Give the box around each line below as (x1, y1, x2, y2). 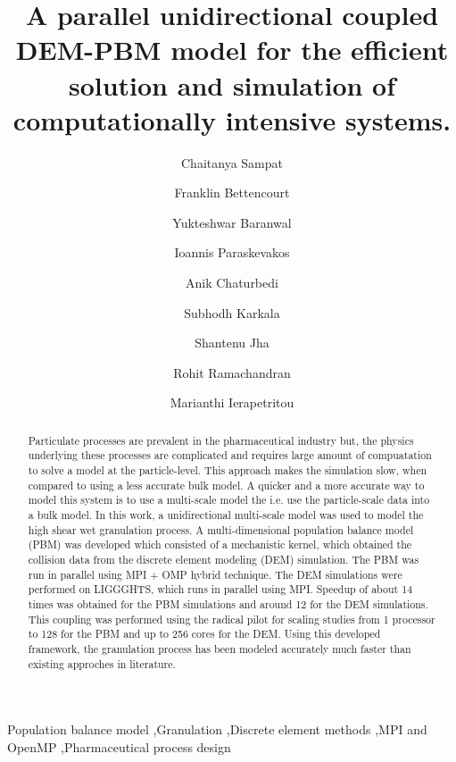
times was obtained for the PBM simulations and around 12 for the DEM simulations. (28, 597, 428, 612)
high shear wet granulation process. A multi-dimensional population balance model (28, 522, 414, 537)
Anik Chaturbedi (186, 273, 278, 292)
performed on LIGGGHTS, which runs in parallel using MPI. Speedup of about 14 (28, 582, 413, 597)
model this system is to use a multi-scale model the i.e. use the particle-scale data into (28, 492, 430, 507)
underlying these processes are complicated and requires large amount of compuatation (28, 448, 432, 463)
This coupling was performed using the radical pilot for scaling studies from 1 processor (28, 611, 435, 626)
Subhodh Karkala (184, 303, 280, 322)
